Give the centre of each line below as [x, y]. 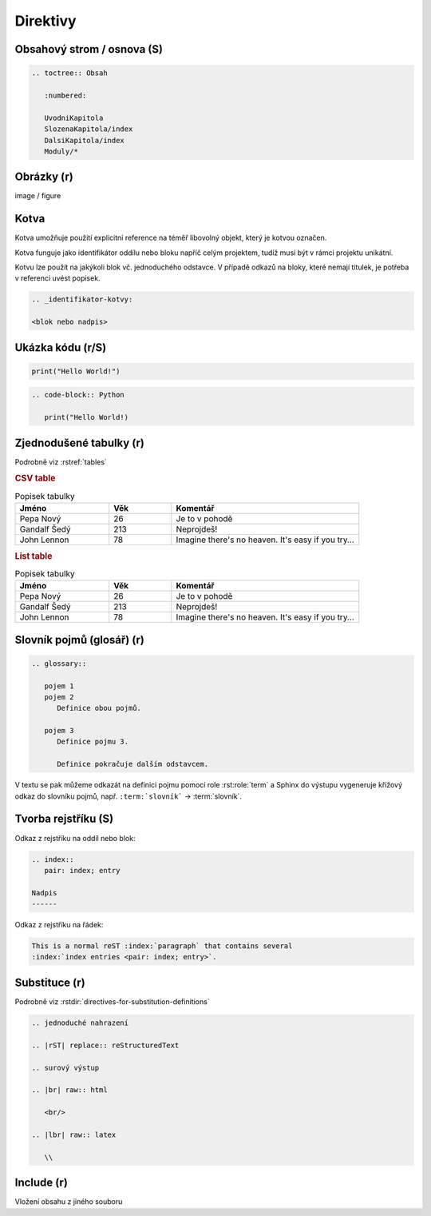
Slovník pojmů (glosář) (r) [80, 640]
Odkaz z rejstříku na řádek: [59, 925]
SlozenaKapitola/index [89, 129]
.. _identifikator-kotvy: [82, 299]
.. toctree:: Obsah [69, 73]
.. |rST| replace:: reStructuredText [105, 1045]
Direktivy [45, 21]
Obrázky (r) [44, 177]
